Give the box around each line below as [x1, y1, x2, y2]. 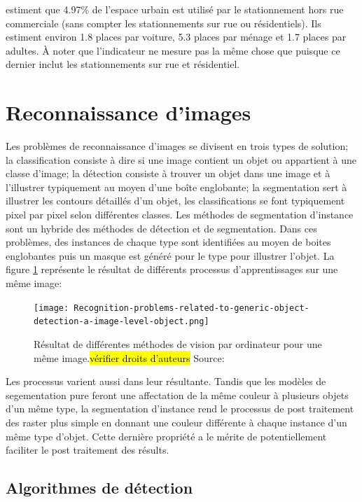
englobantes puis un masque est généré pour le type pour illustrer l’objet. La [6, 248, 335, 263]
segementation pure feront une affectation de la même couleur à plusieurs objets [6, 387, 349, 402]
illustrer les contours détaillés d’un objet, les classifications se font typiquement [6, 193, 345, 208]
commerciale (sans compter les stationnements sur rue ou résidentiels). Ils [6, 15, 321, 30]
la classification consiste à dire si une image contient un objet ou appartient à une [6, 152, 356, 167]
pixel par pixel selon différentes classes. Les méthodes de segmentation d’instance [6, 207, 354, 222]
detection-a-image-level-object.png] [34, 316, 209, 327]
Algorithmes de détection [6, 477, 193, 498]
